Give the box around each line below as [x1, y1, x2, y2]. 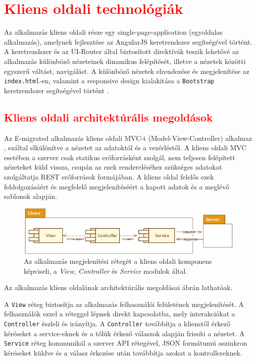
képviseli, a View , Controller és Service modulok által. [24, 265, 188, 276]
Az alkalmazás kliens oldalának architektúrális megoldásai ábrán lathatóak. [4, 282, 233, 293]
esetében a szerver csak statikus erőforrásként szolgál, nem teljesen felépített [4, 152, 236, 162]
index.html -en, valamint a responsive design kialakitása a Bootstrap [4, 75, 214, 86]
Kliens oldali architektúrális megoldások [4, 109, 213, 124]
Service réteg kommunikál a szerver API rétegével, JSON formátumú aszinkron [4, 338, 248, 348]
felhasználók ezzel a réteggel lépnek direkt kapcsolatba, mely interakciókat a [4, 308, 235, 319]
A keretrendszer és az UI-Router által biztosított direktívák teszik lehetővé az [4, 46, 239, 57]
